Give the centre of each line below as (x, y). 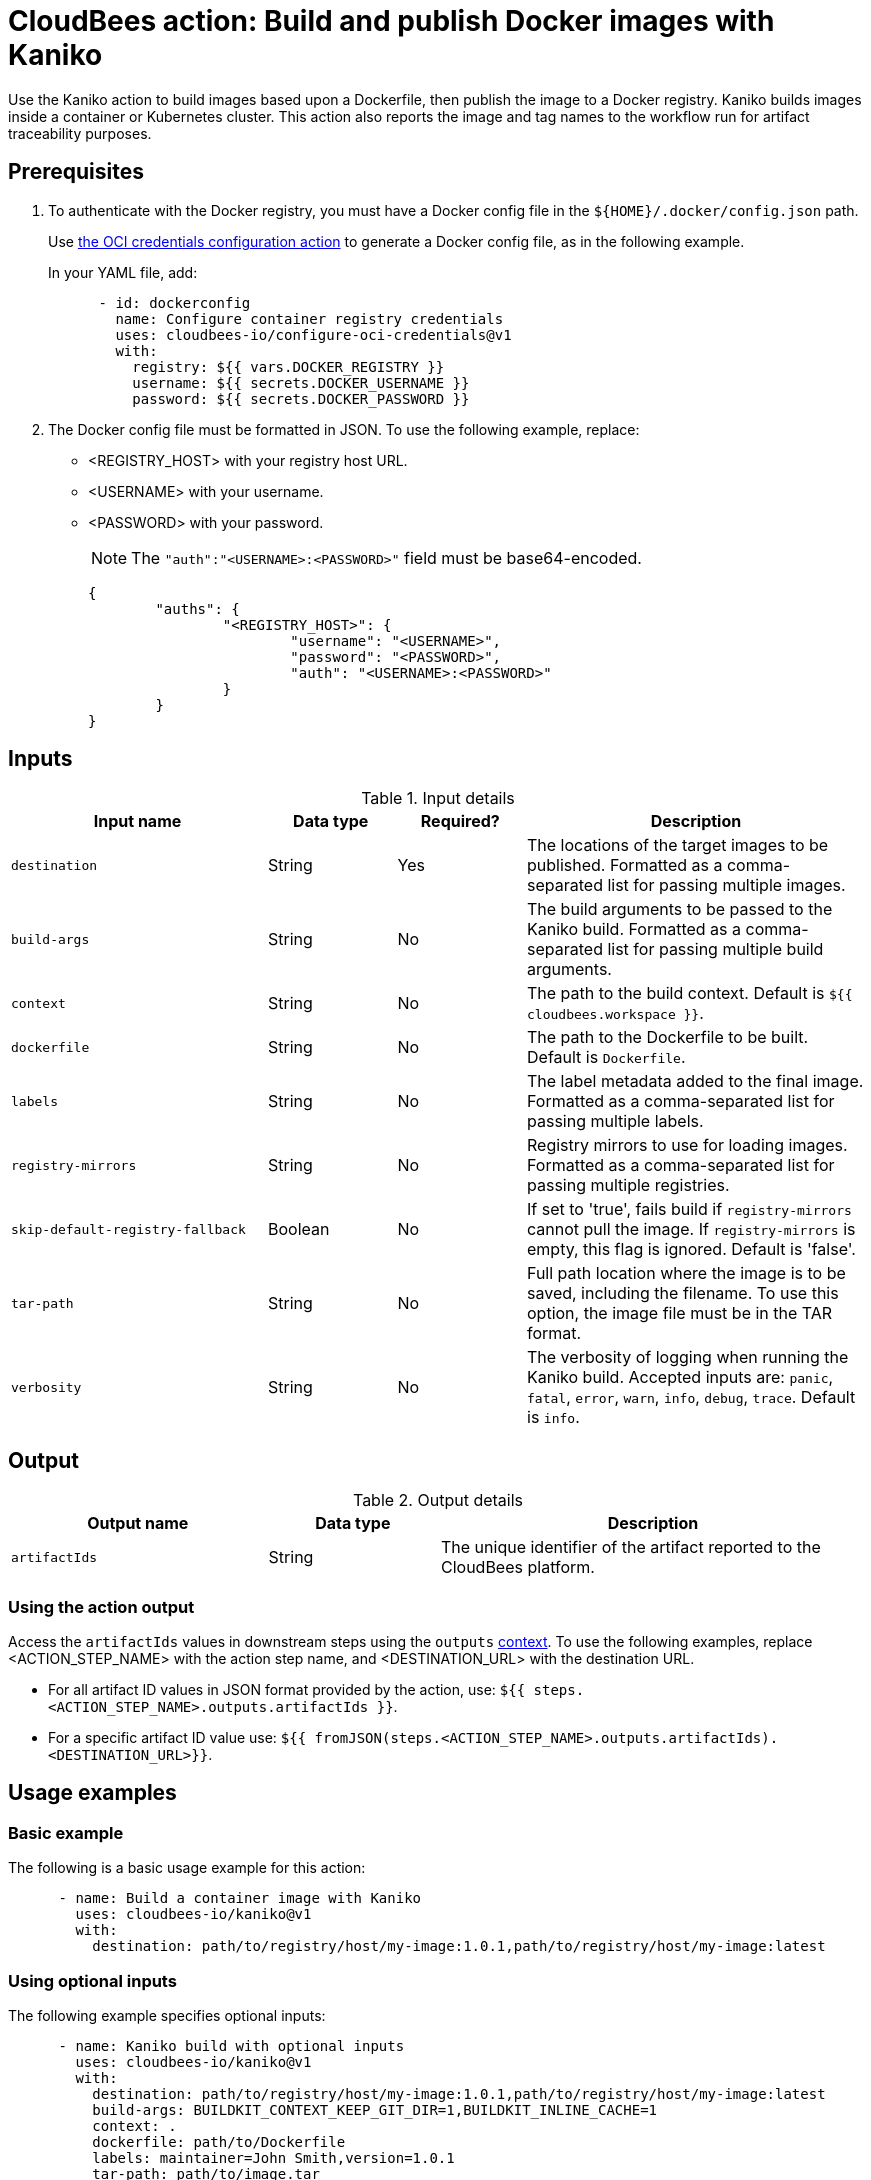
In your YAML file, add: (123, 272)
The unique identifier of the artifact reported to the (630, 1547)
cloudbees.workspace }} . (615, 1013)
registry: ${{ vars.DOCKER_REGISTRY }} (288, 366)
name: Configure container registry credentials (309, 318)
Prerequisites (76, 172)
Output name (138, 1523)
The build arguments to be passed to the (680, 909)
